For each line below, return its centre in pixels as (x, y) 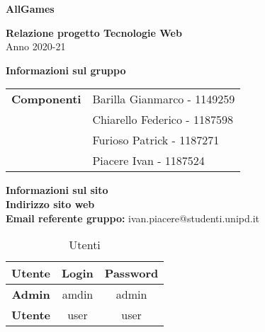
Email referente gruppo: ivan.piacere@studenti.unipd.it (132, 218)
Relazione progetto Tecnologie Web (94, 32)
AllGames (30, 8)
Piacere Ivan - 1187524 (148, 161)
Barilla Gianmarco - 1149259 (164, 99)
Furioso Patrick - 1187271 (156, 140)
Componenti (46, 99)
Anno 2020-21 (36, 46)
